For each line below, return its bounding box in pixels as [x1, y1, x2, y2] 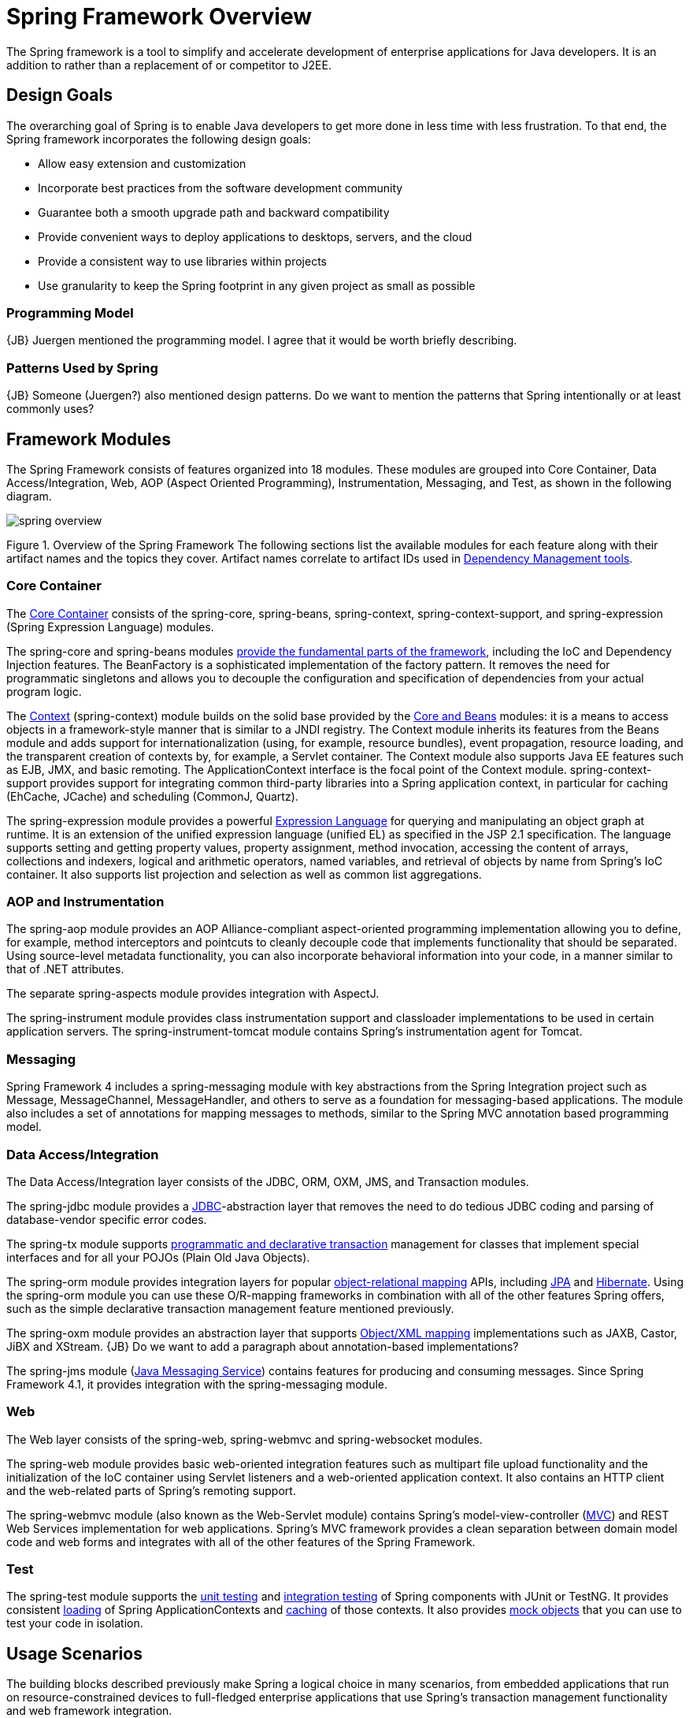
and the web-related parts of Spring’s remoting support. [6, 1483, 296, 1497]
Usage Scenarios [6, 1643, 143, 1664]
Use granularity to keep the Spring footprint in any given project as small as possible [38, 278, 476, 292]
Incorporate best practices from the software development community [38, 180, 403, 195]
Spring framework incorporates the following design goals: [6, 132, 311, 146]
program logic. [6, 684, 82, 698]
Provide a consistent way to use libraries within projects [38, 254, 327, 268]
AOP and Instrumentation [6, 894, 165, 910]
